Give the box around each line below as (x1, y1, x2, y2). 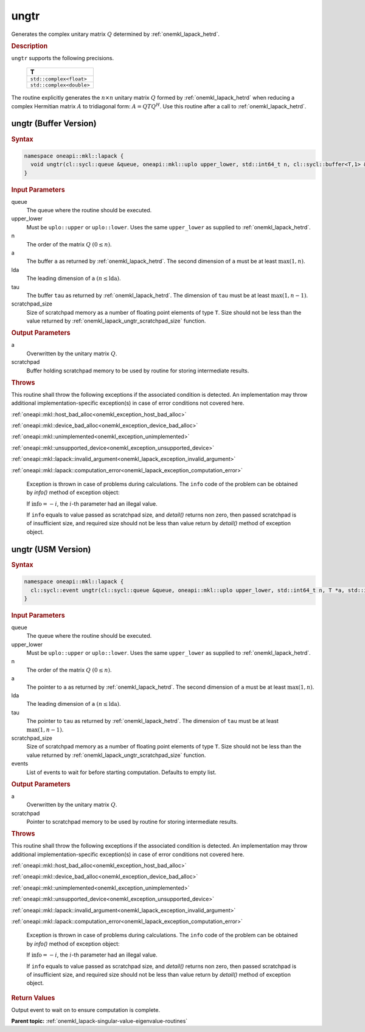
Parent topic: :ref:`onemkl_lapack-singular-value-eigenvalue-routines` (11, 1017, 188, 1025)
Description (11, 41, 48, 50)
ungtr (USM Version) (11, 544, 91, 554)
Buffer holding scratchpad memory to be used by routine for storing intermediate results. (26, 367, 249, 374)
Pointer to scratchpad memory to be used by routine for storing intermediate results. (26, 818, 238, 825)
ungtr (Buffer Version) (11, 119, 97, 129)
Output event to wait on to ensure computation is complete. (11, 1006, 161, 1013)
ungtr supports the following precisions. (11, 54, 114, 61)
